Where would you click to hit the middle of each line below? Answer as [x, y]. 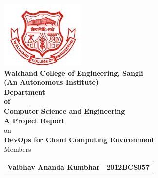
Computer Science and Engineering [65, 110]
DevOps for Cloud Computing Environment [79, 139]
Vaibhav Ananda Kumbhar [54, 167]
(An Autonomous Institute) [51, 82]
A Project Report [34, 120]
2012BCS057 [128, 167]
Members [18, 149]
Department [25, 91]
